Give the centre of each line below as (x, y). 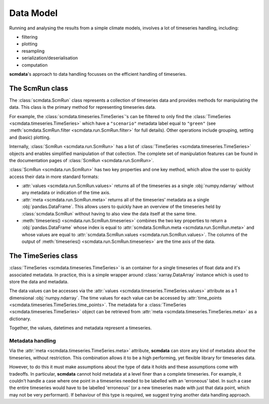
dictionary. (20, 319)
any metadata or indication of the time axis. (66, 193)
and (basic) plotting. (30, 137)
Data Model (33, 13)
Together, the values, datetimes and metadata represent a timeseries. (80, 328)
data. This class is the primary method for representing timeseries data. (83, 107)
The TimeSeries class (44, 256)
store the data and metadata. (39, 281)
